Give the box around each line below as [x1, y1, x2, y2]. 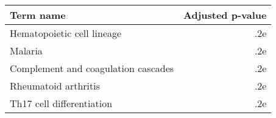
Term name [10, 8, 66, 22]
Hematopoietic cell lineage [10, 26, 122, 40]
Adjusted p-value [183, 8, 267, 22]
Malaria [10, 44, 43, 57]
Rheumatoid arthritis [10, 79, 100, 93]
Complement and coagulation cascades [10, 61, 174, 75]
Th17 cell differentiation [10, 96, 113, 110]
